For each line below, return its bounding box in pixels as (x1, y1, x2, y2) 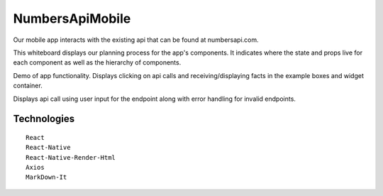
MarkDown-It (26, 173, 67, 181)
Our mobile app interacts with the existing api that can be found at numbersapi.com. (13, 36, 259, 44)
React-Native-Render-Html (26, 153, 116, 161)
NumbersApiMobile (13, 11, 131, 26)
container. (13, 82, 43, 90)
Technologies (13, 113, 75, 125)
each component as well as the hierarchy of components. (13, 58, 182, 67)
